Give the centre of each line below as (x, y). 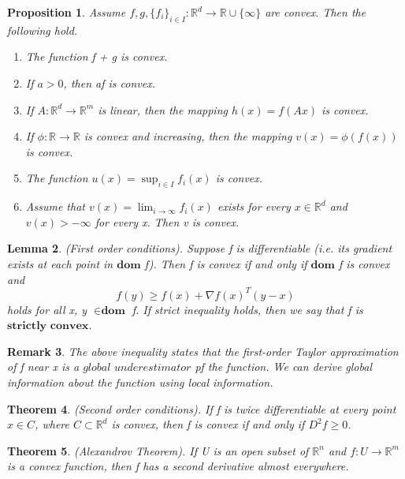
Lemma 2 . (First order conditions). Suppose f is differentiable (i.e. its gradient (200, 248)
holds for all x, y (47, 309)
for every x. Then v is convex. (167, 221)
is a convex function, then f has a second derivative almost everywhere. (178, 466)
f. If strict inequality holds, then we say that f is (247, 309)
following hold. (43, 30)
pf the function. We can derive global (283, 367)
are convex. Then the (316, 12)
